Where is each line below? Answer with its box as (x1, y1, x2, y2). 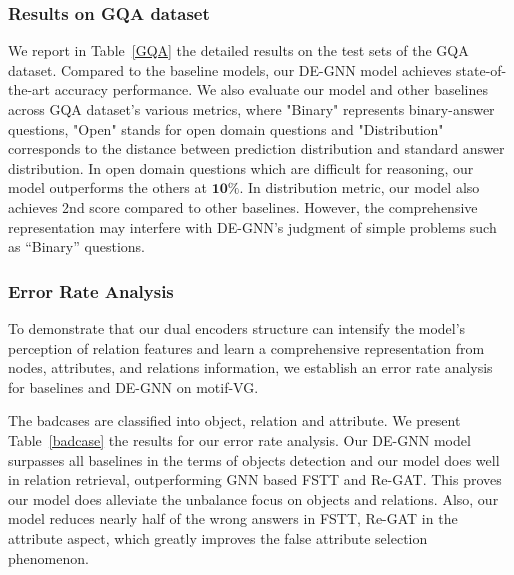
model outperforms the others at (8, 177, 207, 198)
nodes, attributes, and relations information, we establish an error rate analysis (8, 357, 493, 378)
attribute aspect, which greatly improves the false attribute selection (8, 527, 428, 548)
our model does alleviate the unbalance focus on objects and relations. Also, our (8, 488, 499, 509)
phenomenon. (8, 547, 89, 568)
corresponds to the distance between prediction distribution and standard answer (8, 138, 505, 159)
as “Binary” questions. (8, 236, 145, 257)
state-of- (456, 59, 507, 80)
